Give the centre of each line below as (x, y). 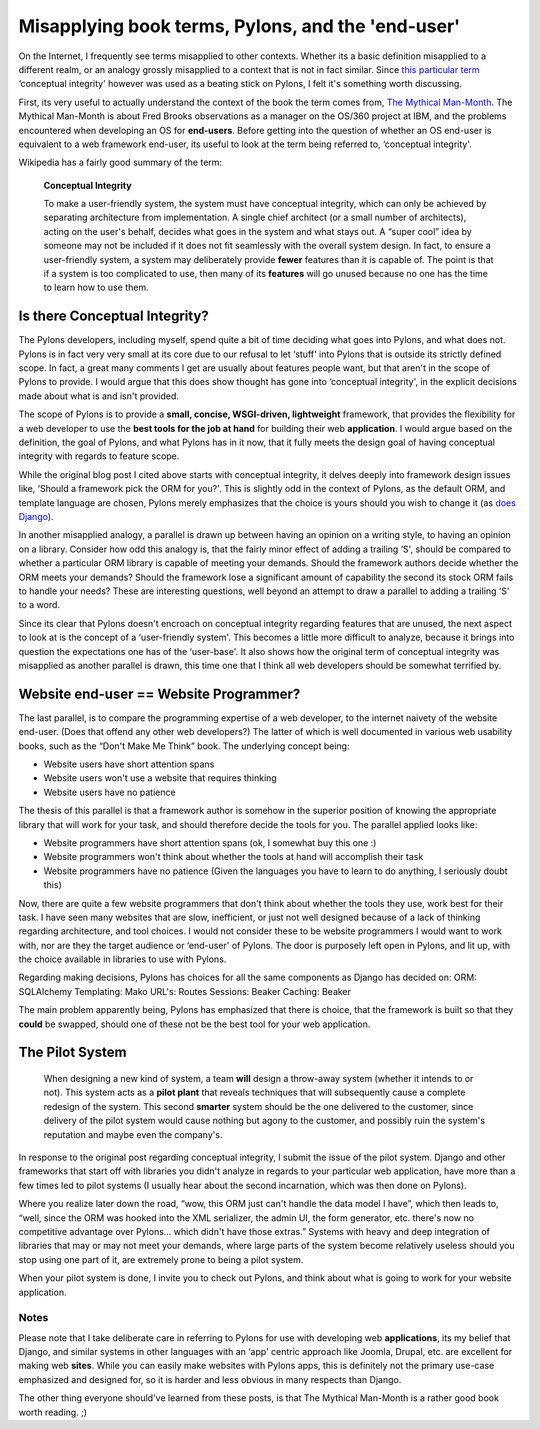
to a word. (39, 605)
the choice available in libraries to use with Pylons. (122, 959)
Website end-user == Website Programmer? (159, 693)
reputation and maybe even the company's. (133, 1134)
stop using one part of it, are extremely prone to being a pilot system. (161, 1259)
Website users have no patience (109, 792)
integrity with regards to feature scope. (99, 456)
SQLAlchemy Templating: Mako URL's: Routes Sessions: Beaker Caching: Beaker (185, 991)
